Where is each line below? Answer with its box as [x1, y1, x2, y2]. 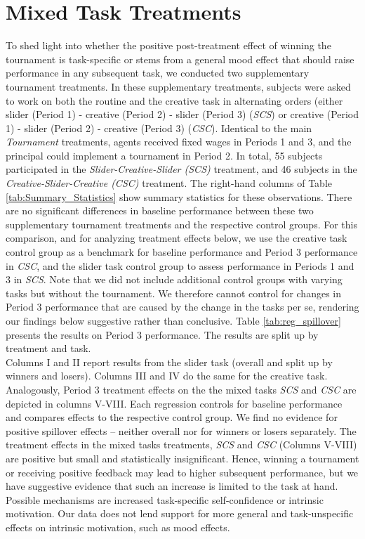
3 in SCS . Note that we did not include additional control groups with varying [6, 272, 343, 287]
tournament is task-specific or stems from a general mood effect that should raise [6, 51, 354, 66]
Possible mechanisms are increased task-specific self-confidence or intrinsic [6, 492, 324, 507]
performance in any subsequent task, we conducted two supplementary [6, 65, 310, 80]
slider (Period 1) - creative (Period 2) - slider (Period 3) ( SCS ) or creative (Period [6, 107, 359, 122]
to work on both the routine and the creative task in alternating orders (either [6, 93, 343, 108]
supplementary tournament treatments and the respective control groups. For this [6, 216, 357, 231]
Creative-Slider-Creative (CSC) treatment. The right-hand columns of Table [6, 176, 333, 190]
